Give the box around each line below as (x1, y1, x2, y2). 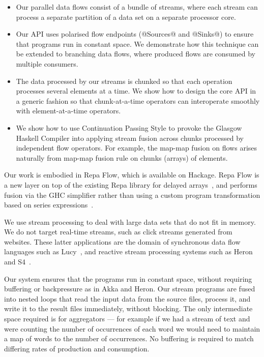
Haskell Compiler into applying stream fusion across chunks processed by (16, 132, 244, 143)
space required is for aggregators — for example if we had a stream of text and (4, 313, 250, 324)
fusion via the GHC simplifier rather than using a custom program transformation (4, 189, 260, 200)
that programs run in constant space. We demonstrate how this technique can (16, 38, 259, 49)
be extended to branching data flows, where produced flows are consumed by (16, 48, 255, 59)
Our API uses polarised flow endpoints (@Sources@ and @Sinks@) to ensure (16, 28, 254, 39)
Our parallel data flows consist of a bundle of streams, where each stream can (16, 2, 258, 12)
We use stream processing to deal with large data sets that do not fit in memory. (4, 216, 256, 227)
